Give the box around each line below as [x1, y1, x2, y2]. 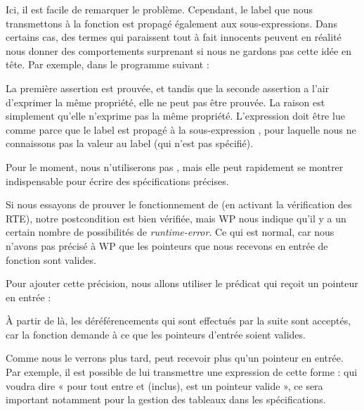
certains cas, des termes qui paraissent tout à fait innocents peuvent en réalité [6, 30, 342, 44]
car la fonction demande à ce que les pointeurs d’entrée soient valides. [6, 327, 306, 341]
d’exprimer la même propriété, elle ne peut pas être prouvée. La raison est [6, 94, 325, 109]
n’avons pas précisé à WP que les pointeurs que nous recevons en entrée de [6, 238, 328, 253]
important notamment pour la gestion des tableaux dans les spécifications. [6, 392, 326, 407]
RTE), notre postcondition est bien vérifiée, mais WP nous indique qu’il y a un [6, 210, 346, 225]
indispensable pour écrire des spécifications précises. [6, 173, 229, 188]
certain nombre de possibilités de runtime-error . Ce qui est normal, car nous [6, 225, 334, 239]
